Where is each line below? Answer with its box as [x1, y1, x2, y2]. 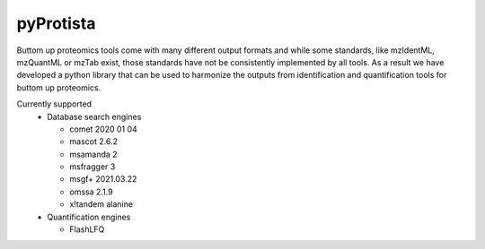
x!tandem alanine [69, 199, 134, 210]
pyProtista [16, 13, 96, 33]
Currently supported [16, 99, 93, 109]
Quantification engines [47, 211, 131, 222]
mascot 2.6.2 [69, 136, 119, 147]
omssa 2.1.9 [69, 186, 113, 197]
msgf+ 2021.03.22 [69, 174, 137, 185]
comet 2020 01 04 [69, 124, 138, 134]
